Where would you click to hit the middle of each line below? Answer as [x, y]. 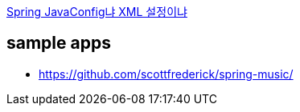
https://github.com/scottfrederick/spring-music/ [166, 74]
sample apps [59, 43]
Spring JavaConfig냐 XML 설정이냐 [97, 12]
